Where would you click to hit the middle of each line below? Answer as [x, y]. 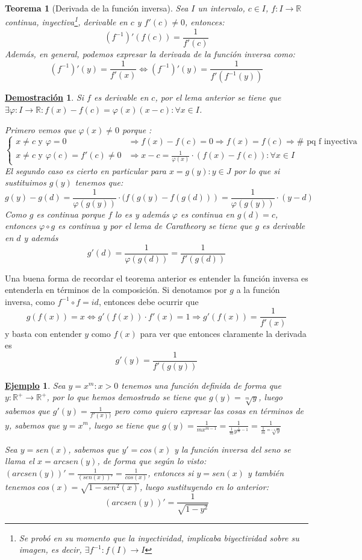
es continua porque [71, 214]
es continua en [208, 214]
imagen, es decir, [50, 549]
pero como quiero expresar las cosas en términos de [209, 411]
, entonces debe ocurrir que [148, 301]
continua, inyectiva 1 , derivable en [66, 21]
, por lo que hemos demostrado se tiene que [126, 397]
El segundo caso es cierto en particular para [86, 170]
